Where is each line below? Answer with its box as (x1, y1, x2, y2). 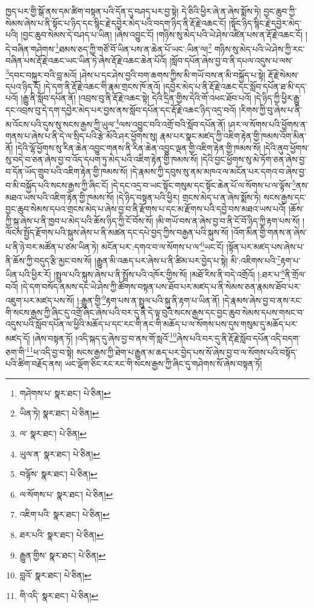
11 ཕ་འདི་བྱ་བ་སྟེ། (26, 343, 74, 358)
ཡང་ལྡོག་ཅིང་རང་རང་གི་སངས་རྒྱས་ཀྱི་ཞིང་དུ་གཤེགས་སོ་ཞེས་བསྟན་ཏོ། (64, 357, 262, 370)
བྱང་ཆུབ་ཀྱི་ (263, 5, 297, 17)
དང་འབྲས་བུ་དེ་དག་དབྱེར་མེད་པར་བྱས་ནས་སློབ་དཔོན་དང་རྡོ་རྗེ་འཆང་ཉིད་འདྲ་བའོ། (5, 104, 236, 116)
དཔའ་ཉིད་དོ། (5, 80, 41, 92)
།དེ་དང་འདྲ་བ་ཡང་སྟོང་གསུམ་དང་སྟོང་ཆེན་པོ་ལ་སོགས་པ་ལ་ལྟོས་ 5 (111, 177, 296, 191)
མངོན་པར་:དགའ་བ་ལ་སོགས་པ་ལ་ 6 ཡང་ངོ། (101, 238, 224, 252)
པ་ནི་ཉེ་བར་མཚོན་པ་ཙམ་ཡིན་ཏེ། (5, 240, 99, 252)
